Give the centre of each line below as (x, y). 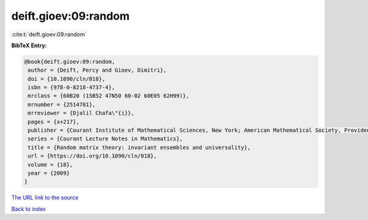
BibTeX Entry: (29, 45)
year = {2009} (49, 173)
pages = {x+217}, (54, 122)
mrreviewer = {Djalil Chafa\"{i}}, (81, 113)
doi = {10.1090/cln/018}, (67, 79)
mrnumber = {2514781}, (62, 104)
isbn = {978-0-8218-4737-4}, (71, 88)
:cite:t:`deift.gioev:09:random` (49, 34)
